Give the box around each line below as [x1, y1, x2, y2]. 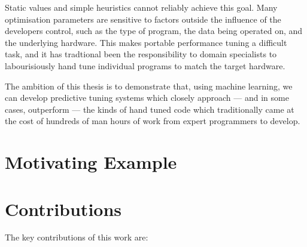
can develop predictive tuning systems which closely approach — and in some [5, 91, 289, 104]
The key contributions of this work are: [5, 231, 148, 243]
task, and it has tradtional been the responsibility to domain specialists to [5, 48, 277, 60]
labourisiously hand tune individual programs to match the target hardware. [5, 59, 285, 72]
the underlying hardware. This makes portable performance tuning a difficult [5, 36, 287, 48]
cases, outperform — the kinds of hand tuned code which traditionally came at [5, 103, 294, 115]
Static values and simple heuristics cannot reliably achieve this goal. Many [5, 1, 278, 13]
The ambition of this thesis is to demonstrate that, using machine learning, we [5, 79, 293, 92]
